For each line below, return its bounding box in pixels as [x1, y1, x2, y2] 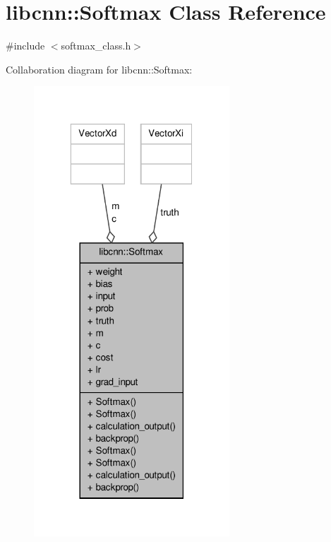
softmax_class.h [61, 38, 131, 53]
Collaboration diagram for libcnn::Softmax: [6, 61, 193, 76]
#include [6, 38, 45, 53]
